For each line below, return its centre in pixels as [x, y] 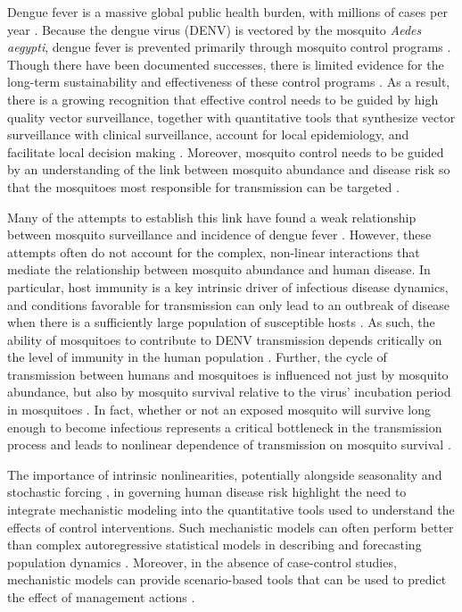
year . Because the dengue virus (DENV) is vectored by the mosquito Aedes [214, 29]
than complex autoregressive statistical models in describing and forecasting [214, 545]
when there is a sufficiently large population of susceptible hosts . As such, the [221, 322]
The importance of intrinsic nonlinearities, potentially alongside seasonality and [225, 474]
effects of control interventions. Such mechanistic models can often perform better [231, 527]
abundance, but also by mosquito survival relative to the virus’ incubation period [229, 392]
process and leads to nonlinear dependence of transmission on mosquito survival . [229, 444]
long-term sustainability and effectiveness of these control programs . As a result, [229, 82]
